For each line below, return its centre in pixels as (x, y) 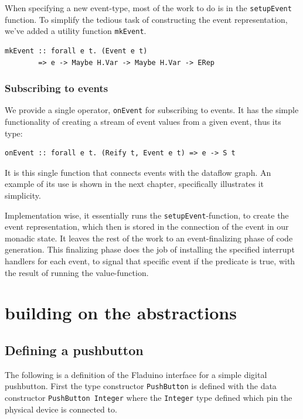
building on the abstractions (121, 313)
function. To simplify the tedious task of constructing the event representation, (146, 19)
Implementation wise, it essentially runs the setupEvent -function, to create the (147, 215)
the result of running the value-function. (77, 272)
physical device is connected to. (61, 409)
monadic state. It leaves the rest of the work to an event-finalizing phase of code (149, 238)
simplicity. (23, 195)
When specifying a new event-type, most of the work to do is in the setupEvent (148, 8)
